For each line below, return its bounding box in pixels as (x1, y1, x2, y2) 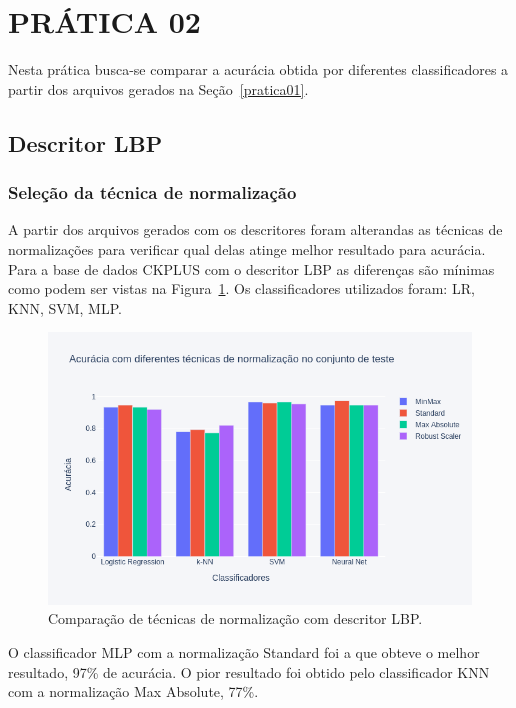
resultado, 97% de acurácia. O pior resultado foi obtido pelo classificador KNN (8, 661, 490, 682)
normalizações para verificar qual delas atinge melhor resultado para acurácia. (8, 238, 486, 259)
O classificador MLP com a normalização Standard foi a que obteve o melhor (8, 642, 480, 663)
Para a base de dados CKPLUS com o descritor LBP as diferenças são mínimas (8, 258, 495, 279)
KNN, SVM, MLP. (8, 297, 122, 318)
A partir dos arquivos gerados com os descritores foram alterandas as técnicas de (8, 219, 503, 240)
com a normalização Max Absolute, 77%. (8, 681, 259, 702)
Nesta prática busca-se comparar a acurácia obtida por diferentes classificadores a (8, 59, 509, 80)
